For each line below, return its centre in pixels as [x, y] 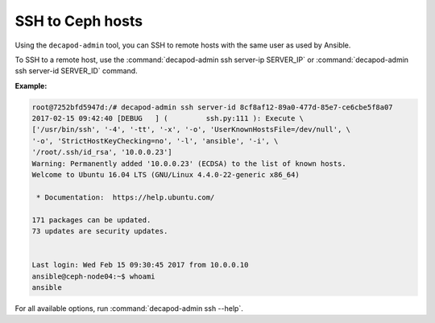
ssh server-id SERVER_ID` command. [76, 71]
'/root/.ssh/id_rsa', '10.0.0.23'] [102, 152]
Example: [31, 85]
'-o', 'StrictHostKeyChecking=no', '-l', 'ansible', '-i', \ [155, 141]
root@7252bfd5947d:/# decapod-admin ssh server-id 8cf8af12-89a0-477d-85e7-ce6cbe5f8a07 [213, 107]
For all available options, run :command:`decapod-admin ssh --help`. [129, 308]
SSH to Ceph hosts [79, 21]
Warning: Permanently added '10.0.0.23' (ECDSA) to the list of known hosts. [189, 164]
